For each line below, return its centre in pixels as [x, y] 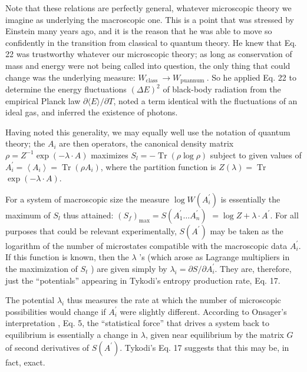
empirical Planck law [43, 100]
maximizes [110, 155]
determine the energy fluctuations [66, 89]
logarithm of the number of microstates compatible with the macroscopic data [146, 245]
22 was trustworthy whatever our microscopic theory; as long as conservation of [149, 54]
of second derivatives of [47, 347]
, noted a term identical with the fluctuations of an [205, 100]
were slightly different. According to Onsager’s [203, 311]
